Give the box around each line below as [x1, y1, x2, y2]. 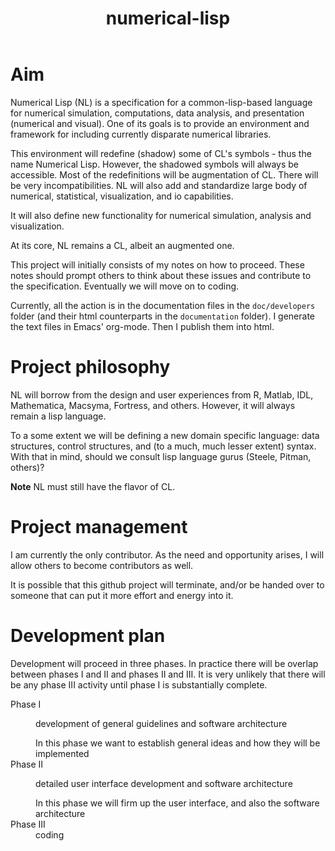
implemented [35, 747, 90, 759]
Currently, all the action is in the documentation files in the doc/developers [10, 299, 316, 311]
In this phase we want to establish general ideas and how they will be [35, 737, 321, 749]
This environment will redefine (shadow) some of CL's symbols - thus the [10, 147, 312, 159]
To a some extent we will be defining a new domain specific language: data [10, 429, 320, 441]
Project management [10, 516, 188, 539]
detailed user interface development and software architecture [35, 777, 293, 789]
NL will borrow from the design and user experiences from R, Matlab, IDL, [10, 388, 314, 401]
